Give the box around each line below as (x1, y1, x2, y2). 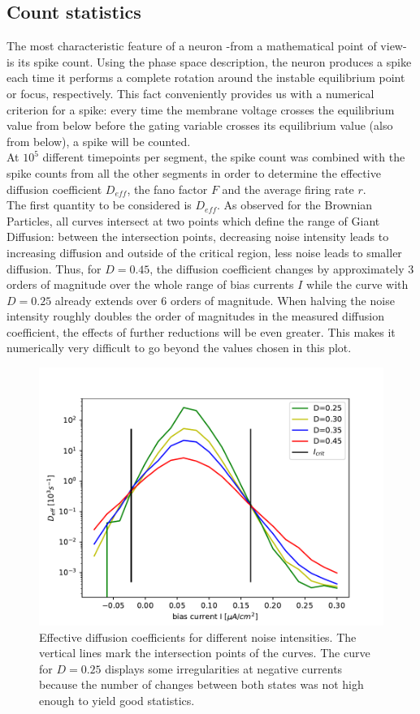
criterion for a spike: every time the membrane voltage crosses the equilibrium (6, 101, 395, 118)
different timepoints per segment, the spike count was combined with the (42, 148, 405, 166)
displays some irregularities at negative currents (105, 660, 343, 677)
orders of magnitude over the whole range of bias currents (6, 276, 294, 293)
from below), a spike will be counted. (6, 132, 191, 149)
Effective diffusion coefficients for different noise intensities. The (39, 628, 357, 645)
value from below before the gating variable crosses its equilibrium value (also (6, 117, 393, 134)
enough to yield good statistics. (39, 692, 195, 709)
